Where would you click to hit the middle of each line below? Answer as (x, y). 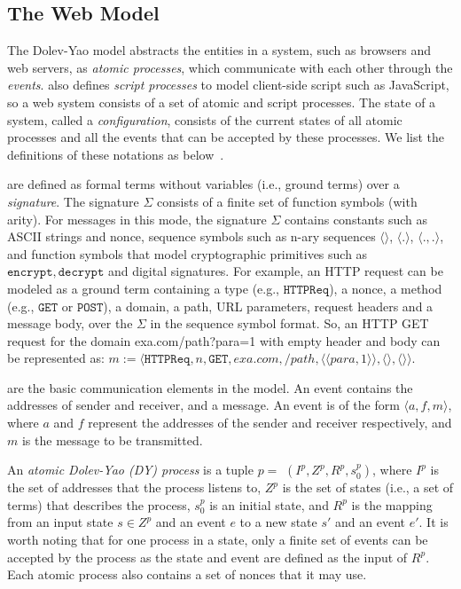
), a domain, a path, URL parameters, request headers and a (268, 306)
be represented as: (56, 358)
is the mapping (392, 504)
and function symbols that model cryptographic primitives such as (188, 253)
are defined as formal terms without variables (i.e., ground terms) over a (203, 184)
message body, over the (70, 323)
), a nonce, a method (386, 288)
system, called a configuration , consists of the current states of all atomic (205, 119)
